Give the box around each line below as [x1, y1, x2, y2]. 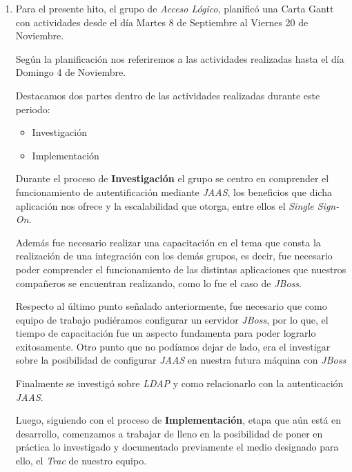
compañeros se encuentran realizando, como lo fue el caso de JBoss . [15, 275, 302, 290]
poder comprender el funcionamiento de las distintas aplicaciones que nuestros [15, 262, 346, 276]
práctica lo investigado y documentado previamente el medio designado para [15, 440, 339, 454]
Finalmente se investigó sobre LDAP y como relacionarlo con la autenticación [15, 376, 344, 391]
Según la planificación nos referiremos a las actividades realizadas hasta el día [15, 51, 344, 66]
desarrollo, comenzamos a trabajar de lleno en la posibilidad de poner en [15, 426, 323, 440]
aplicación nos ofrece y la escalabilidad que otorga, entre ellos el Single [15, 198, 314, 213]
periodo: [15, 101, 50, 116]
